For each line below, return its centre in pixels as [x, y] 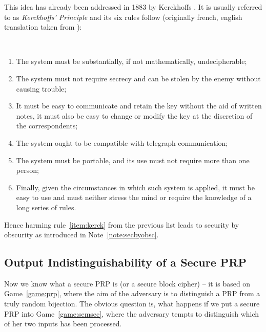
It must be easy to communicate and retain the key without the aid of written [139, 106]
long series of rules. [46, 207]
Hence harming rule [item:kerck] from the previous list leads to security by [122, 224]
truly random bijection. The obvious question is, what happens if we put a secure [132, 304]
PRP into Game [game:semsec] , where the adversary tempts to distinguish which [132, 313]
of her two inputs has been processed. [63, 324]
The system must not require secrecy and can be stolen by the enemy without [138, 78]
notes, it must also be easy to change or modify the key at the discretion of [134, 115]
